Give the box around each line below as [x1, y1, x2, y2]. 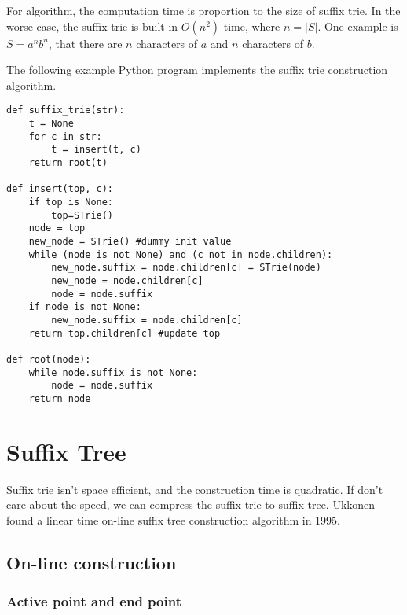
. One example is [317, 17, 398, 34]
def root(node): [6, 353, 91, 365]
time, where [223, 17, 280, 34]
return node [28, 392, 91, 404]
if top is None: [28, 196, 114, 208]
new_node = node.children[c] [51, 274, 203, 286]
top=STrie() [51, 209, 114, 221]
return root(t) [28, 157, 108, 168]
